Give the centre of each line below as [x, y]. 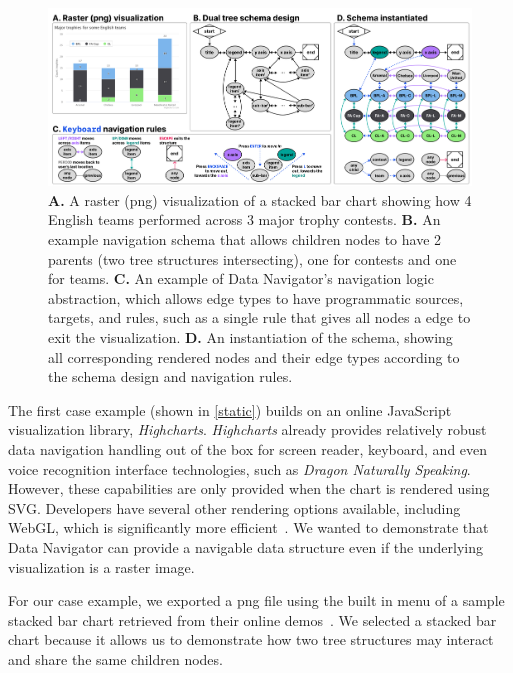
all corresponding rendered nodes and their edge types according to [254, 356]
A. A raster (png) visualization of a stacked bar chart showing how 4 [260, 199]
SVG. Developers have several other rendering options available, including [234, 507]
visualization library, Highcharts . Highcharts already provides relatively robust [247, 429]
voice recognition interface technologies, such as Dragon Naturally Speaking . [239, 468]
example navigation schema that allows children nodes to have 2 [245, 239]
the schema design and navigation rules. [170, 376]
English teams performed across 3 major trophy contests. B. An [244, 219]
